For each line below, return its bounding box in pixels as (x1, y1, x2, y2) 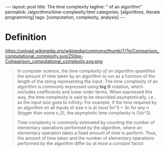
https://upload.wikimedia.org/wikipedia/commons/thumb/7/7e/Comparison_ (5, 48, 160, 54)
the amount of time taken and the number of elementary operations (17, 135, 155, 141)
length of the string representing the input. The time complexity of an (17, 78, 158, 84)
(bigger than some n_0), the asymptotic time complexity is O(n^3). (17, 110, 152, 115)
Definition (5, 32, 47, 43)
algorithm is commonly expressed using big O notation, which (17, 83, 143, 89)
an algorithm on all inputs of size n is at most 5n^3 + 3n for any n (17, 105, 149, 111)
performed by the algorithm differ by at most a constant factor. (17, 140, 145, 146)
